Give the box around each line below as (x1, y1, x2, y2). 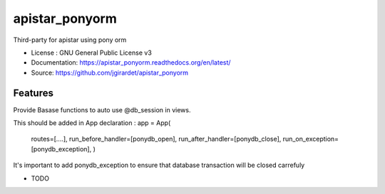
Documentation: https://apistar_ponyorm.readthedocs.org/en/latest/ (31, 58, 231, 67)
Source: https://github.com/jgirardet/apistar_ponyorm (31, 68, 189, 77)
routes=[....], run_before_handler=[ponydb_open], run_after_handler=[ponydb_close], (31, 135, 282, 144)
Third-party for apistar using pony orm (13, 36, 127, 44)
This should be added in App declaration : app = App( (13, 119, 171, 127)
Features (13, 87, 53, 99)
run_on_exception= (282, 135, 339, 144)
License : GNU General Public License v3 (31, 48, 153, 57)
